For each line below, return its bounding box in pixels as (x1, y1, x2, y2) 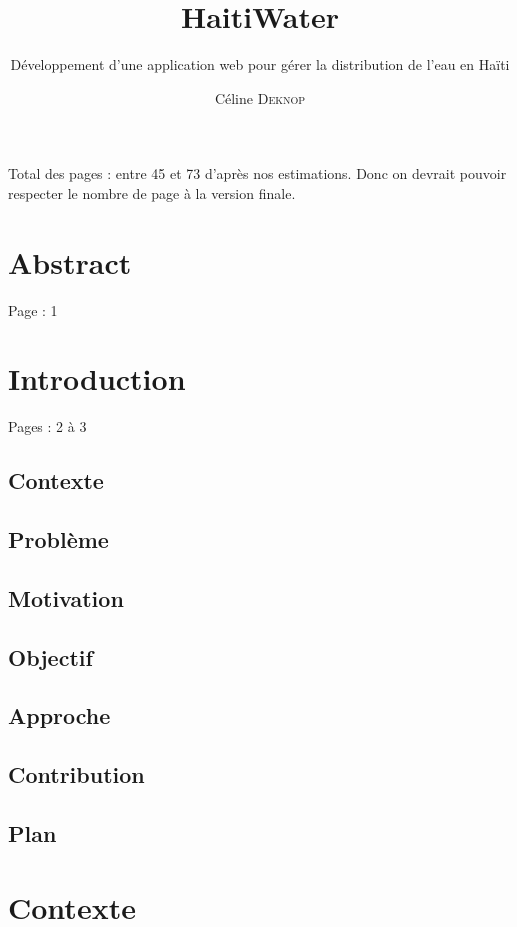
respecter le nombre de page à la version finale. (8, 182, 296, 203)
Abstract (8, 241, 132, 282)
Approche (8, 700, 111, 731)
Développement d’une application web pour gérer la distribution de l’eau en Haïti (10, 54, 510, 75)
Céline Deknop (214, 87, 306, 108)
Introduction (8, 358, 186, 399)
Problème (8, 524, 109, 555)
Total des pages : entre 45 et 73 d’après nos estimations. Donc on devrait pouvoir (8, 163, 507, 184)
